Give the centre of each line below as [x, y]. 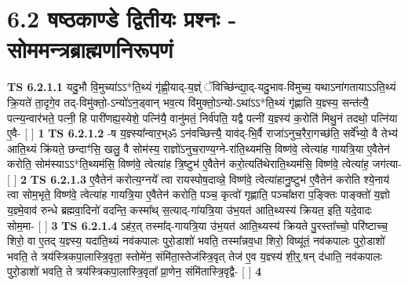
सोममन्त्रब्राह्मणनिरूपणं [90, 49]
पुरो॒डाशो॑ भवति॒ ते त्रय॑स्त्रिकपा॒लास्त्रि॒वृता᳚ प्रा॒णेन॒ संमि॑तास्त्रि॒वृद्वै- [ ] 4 [135, 271]
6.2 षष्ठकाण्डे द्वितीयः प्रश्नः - [122, 18]
